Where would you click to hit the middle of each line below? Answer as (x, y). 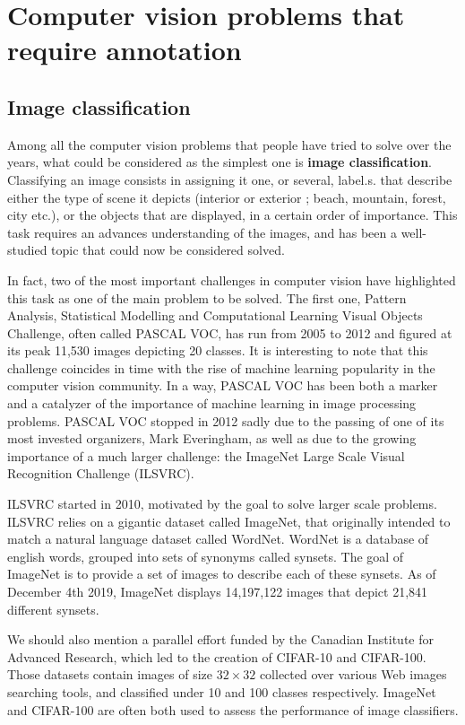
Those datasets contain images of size (110, 674)
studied (27, 250)
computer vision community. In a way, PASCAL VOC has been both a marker (223, 385)
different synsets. (53, 609)
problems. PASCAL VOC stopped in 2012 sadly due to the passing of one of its (226, 420)
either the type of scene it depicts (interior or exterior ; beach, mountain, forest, (227, 197)
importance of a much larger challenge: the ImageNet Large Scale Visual (206, 455)
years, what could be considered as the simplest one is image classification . (220, 162)
